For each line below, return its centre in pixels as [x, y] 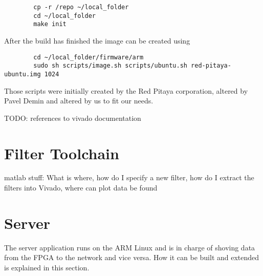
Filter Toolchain [62, 153]
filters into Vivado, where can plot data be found [81, 188]
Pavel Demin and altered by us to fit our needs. [79, 101]
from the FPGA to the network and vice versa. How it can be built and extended [132, 257]
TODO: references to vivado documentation [73, 118]
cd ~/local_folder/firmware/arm [89, 57]
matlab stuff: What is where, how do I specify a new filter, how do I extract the [129, 177]
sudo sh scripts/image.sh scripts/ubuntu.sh [110, 66]
